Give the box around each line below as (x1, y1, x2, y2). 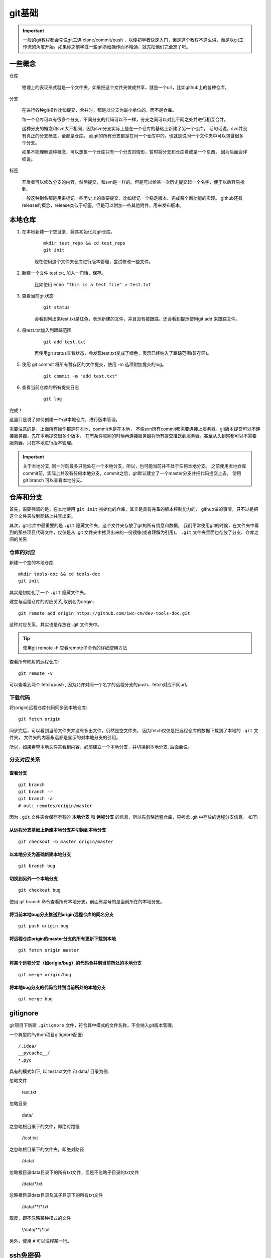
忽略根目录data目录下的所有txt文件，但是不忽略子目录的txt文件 (9, 1169, 140, 1175)
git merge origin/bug (18, 972, 71, 977)
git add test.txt (43, 339, 86, 345)
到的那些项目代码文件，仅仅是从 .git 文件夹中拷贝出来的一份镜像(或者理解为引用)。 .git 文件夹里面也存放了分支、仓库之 (9, 529, 259, 535)
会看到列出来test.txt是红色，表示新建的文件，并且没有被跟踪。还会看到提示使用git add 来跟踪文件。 (34, 316, 240, 322)
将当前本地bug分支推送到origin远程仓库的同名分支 (9, 911, 114, 917)
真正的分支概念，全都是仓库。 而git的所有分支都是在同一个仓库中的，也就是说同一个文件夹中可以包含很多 (26, 132, 244, 138)
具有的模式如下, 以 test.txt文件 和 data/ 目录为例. (9, 1068, 109, 1074)
